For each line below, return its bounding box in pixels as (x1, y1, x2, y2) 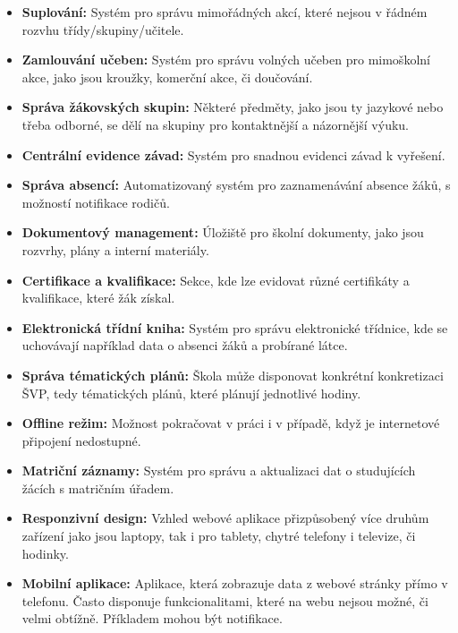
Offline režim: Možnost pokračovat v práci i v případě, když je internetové (21, 414, 440, 432)
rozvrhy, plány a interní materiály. (21, 240, 209, 259)
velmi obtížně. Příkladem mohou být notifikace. (21, 609, 283, 628)
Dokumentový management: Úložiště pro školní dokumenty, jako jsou (21, 223, 424, 242)
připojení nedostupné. (21, 431, 141, 449)
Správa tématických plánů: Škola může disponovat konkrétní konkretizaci (21, 365, 444, 384)
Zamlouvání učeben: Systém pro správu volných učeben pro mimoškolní (21, 50, 430, 69)
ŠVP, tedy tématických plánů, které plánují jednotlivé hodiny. (21, 383, 361, 402)
